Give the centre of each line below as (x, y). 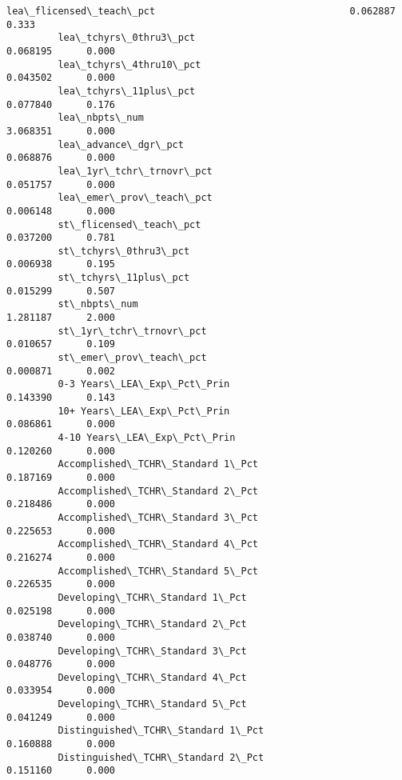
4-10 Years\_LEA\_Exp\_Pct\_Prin (147, 438)
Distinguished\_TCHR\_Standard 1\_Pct (161, 731)
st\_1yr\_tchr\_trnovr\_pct (132, 331)
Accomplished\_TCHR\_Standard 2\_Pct (158, 491)
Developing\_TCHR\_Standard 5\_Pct (152, 704)
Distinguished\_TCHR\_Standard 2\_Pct (161, 757)
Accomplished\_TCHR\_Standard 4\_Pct (158, 544)
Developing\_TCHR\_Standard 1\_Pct (152, 597)
